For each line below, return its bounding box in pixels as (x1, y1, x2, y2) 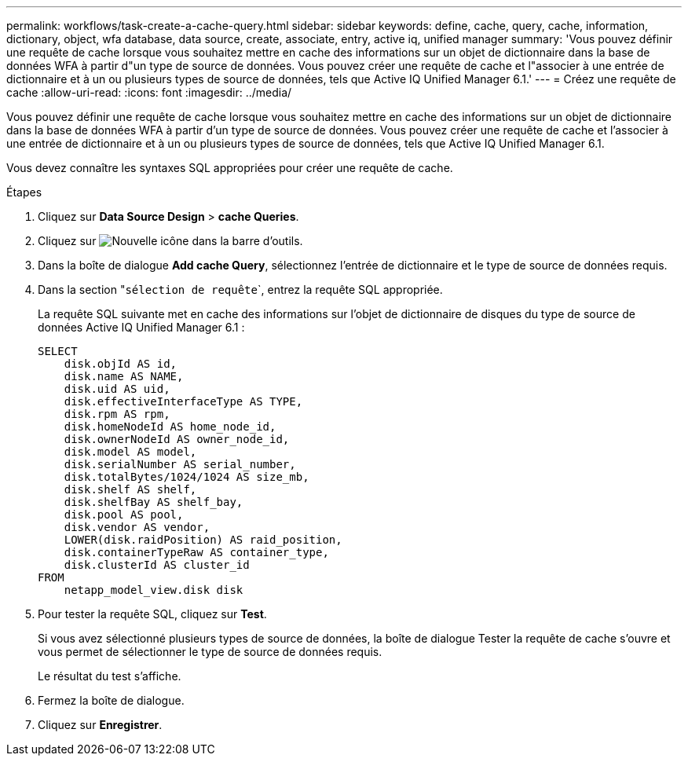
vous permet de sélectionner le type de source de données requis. (38, 645, 382, 658)
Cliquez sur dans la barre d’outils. (38, 234, 303, 247)
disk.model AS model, (64, 445, 197, 458)
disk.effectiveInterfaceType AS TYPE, (64, 395, 303, 408)
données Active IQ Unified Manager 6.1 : (38, 321, 245, 334)
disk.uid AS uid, (64, 383, 170, 395)
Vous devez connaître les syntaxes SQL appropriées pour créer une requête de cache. (6, 161, 453, 174)
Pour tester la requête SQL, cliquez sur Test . (38, 607, 267, 621)
